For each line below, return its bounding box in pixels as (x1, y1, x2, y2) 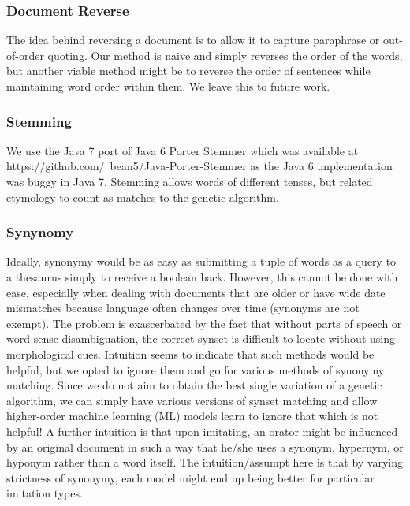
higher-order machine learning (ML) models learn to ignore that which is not (6, 407, 378, 424)
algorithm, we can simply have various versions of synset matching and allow (6, 392, 378, 408)
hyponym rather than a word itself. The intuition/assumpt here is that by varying (6, 454, 403, 471)
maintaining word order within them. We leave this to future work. (6, 78, 330, 94)
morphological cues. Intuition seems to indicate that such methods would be (6, 345, 375, 362)
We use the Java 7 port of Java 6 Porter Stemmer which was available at (6, 142, 359, 158)
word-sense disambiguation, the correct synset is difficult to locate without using (6, 330, 395, 347)
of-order (6, 47, 44, 63)
